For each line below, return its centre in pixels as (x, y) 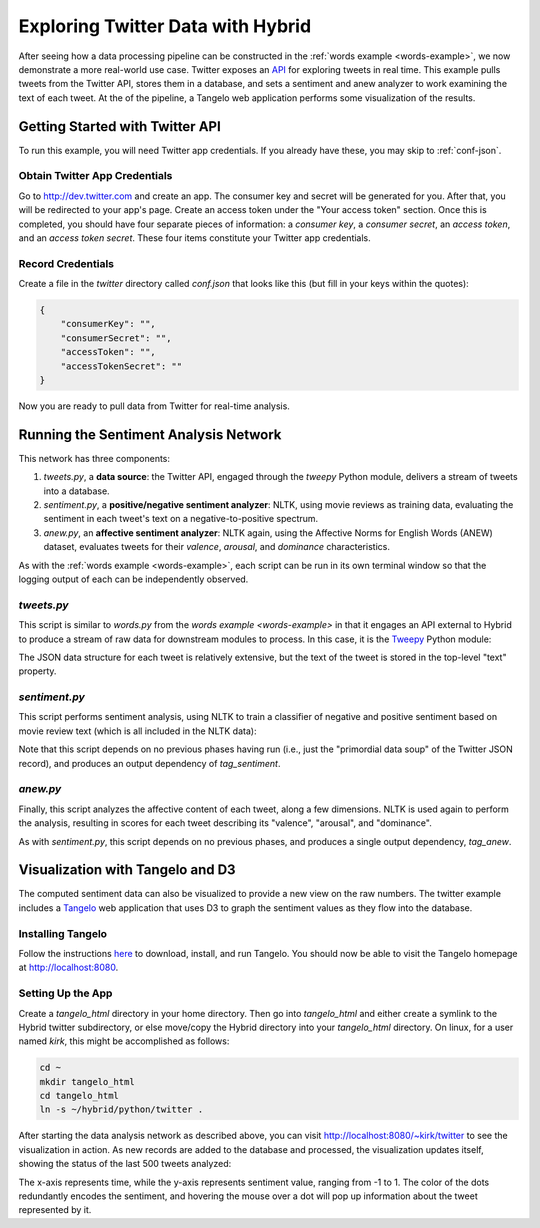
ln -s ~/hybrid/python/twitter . (121, 1109)
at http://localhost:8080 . (68, 967)
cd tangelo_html (79, 1096)
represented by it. (55, 1210)
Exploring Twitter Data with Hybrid (165, 26)
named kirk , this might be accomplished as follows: (124, 1041)
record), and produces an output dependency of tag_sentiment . (149, 763)
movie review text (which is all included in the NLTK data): (137, 731)
